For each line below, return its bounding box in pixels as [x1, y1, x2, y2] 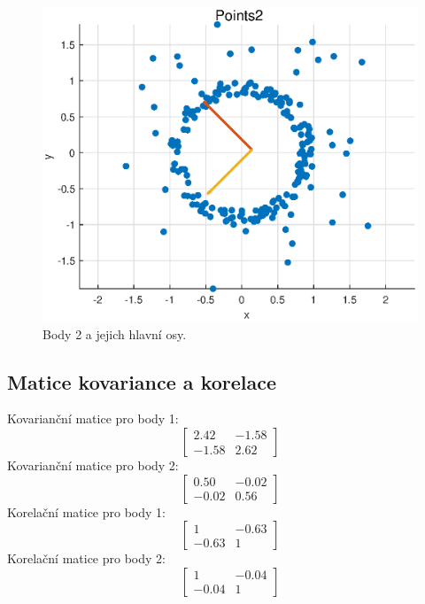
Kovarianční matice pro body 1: [7, 409, 179, 428]
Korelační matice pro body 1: [7, 502, 166, 521]
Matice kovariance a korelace [7, 368, 277, 395]
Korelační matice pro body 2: [7, 549, 166, 568]
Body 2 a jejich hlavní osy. [42, 324, 187, 343]
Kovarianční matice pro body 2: [7, 455, 179, 474]
